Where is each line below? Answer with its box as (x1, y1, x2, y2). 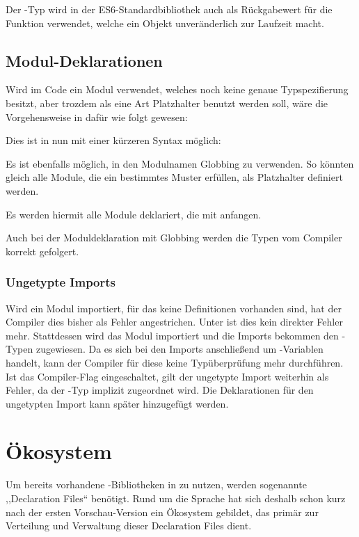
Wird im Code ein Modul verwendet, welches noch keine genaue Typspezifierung (6, 82, 349, 97)
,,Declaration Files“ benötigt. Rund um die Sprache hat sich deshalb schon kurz (6, 491, 346, 506)
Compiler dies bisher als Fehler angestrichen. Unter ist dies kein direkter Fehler (6, 314, 343, 329)
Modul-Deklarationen (6, 49, 163, 71)
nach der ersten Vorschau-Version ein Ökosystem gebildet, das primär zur (6, 504, 319, 519)
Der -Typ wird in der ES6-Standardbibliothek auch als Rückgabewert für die (6, 2, 333, 16)
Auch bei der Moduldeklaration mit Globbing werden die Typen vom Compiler (6, 230, 342, 245)
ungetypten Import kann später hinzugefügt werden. (6, 396, 229, 410)
